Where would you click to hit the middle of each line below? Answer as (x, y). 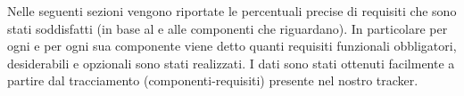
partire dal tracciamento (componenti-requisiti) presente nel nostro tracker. (213, 80)
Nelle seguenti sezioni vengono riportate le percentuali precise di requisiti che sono (232, 11)
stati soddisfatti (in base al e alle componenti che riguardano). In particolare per (228, 28)
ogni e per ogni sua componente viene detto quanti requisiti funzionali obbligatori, (232, 46)
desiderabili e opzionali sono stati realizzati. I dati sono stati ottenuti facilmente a (231, 63)
